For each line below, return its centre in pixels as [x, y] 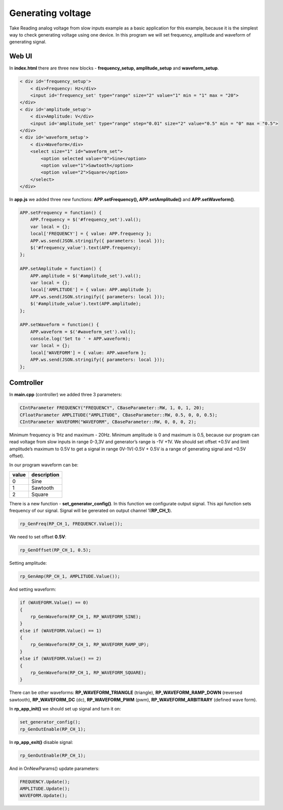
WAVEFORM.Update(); [43, 796]
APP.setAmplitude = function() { [61, 269]
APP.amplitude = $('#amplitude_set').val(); [86, 276]
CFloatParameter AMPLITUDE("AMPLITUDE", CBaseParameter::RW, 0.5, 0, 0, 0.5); [118, 415]
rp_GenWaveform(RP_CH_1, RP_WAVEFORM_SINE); [86, 616]
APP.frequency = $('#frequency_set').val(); [86, 220]
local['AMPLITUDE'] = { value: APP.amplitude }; [91, 290]
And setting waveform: [33, 589]
